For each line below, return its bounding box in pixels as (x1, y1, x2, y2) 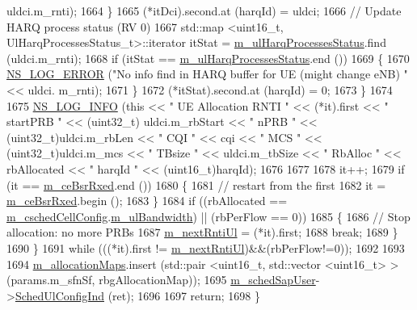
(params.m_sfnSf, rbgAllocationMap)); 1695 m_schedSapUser (6, 271, 316, 288)
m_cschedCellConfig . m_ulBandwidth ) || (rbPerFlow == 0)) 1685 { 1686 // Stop (6, 207, 411, 224)
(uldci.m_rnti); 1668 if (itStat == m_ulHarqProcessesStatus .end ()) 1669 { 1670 (6, 49, 410, 66)
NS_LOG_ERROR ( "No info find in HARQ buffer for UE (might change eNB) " (6, 65, 408, 82)
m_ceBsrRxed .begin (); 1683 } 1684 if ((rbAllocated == (6, 192, 288, 209)
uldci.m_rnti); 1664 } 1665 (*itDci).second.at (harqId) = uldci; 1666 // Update (6, 2, 402, 19)
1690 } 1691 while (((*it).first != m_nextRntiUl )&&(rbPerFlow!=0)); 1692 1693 (6, 239, 405, 256)
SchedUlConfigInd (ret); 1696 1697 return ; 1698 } (15, 287, 261, 304)
